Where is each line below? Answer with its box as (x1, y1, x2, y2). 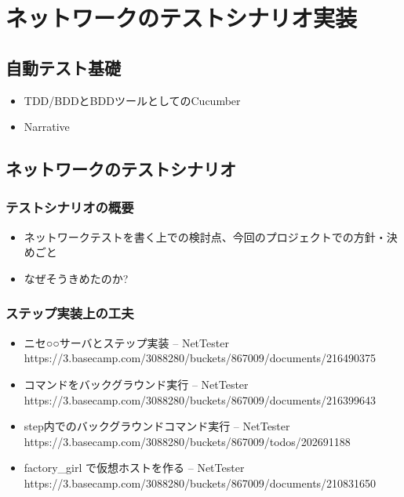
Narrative (24, 118, 70, 135)
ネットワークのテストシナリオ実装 (5, 2, 358, 34)
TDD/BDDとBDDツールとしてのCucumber (24, 92, 241, 108)
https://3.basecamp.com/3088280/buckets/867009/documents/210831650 (24, 474, 377, 491)
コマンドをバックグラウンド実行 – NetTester (24, 375, 249, 392)
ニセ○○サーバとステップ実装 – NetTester (24, 334, 229, 350)
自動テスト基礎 (5, 55, 121, 79)
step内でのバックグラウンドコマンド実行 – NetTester (24, 418, 290, 434)
